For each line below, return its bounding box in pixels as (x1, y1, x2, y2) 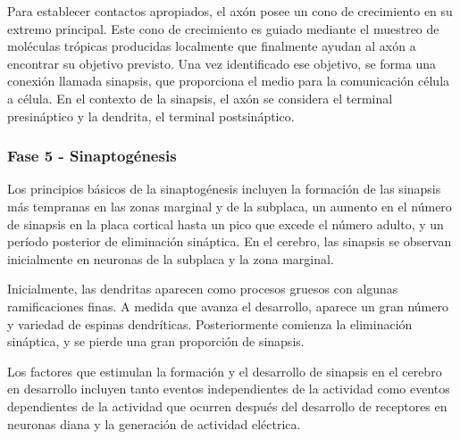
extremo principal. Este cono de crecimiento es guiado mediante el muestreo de (7, 19, 439, 37)
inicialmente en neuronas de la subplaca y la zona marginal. (7, 249, 334, 268)
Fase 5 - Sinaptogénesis (7, 145, 177, 167)
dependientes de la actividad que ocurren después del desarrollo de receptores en (7, 396, 447, 415)
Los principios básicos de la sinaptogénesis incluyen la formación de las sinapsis (7, 179, 441, 198)
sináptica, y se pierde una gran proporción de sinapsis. (7, 332, 305, 351)
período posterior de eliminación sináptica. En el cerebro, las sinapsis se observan (7, 232, 452, 251)
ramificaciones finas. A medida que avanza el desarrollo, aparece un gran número (7, 296, 448, 315)
